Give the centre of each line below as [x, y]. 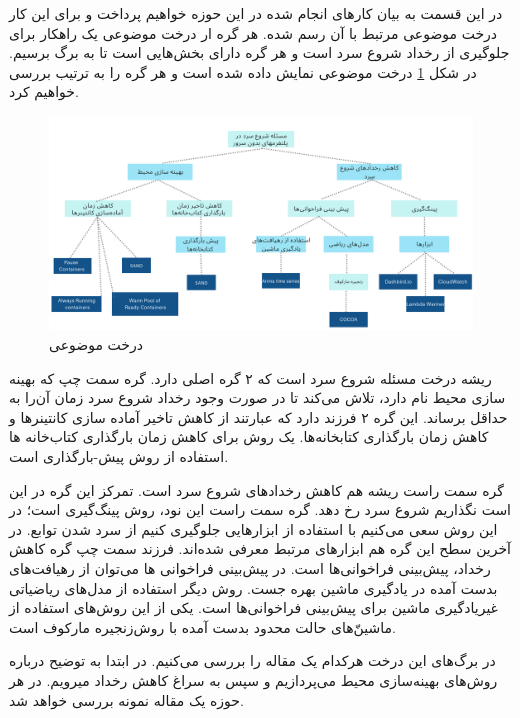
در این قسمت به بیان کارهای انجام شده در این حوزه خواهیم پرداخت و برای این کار [256, 13]
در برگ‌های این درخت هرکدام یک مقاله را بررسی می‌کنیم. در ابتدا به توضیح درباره [252, 660]
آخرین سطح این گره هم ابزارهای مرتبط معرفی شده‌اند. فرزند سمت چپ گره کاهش [260, 548]
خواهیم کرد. [44, 91]
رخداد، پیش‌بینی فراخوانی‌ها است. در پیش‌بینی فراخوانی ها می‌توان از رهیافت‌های [250, 567]
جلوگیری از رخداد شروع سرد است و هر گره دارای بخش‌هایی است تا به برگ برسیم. [259, 52]
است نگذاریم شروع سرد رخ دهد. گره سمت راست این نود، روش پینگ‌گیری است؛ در [260, 509]
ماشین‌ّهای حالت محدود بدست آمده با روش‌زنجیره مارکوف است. [202, 626]
